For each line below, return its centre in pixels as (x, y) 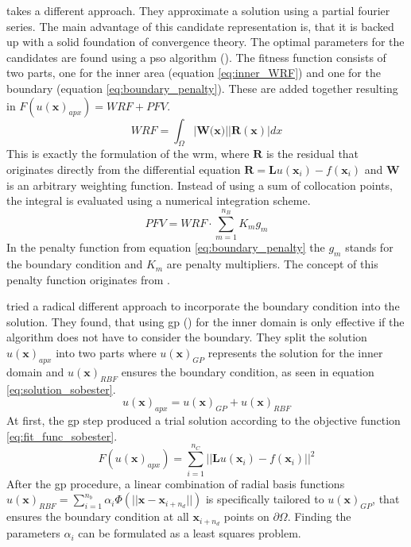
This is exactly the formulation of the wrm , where (128, 154)
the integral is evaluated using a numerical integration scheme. (159, 200)
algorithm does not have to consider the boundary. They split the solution (187, 337)
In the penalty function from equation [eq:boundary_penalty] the (166, 247)
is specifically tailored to (265, 499)
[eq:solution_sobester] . (61, 389)
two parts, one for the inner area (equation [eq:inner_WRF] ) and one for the (194, 73)
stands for (369, 247)
